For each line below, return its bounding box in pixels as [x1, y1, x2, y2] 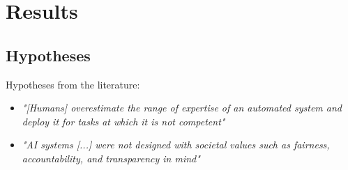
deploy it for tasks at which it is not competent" [22, 114, 225, 128]
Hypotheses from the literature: [6, 77, 140, 91]
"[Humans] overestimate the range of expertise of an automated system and [22, 100, 342, 115]
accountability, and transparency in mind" [22, 150, 200, 165]
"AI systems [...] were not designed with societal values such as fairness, [22, 137, 330, 152]
